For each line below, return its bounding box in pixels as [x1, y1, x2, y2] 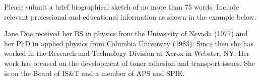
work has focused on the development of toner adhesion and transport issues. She [4, 57, 255, 68]
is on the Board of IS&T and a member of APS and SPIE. [4, 67, 184, 78]
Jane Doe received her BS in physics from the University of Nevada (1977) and [4, 28, 248, 39]
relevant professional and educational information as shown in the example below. [4, 11, 256, 22]
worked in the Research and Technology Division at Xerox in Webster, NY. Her [4, 48, 250, 58]
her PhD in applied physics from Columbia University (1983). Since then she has [4, 38, 253, 48]
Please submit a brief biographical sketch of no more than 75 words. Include [4, 2, 239, 12]
